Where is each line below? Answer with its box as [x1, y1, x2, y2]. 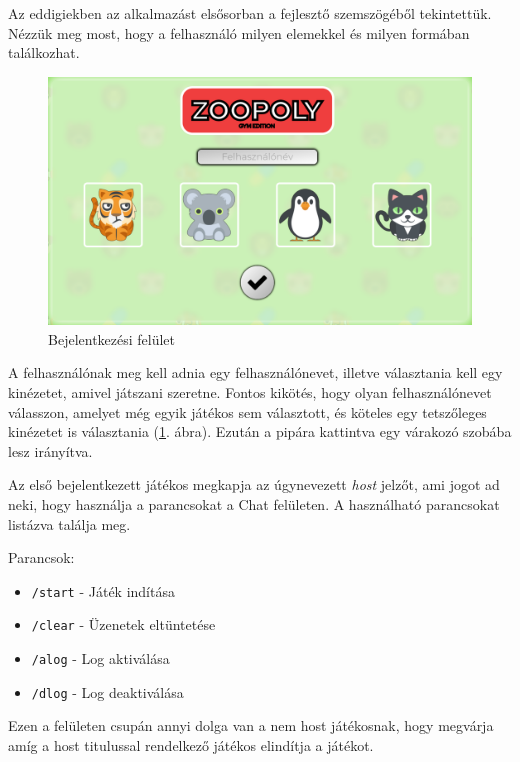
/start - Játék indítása [31, 580, 175, 601]
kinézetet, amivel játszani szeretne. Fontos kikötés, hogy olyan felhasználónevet [8, 382, 492, 402]
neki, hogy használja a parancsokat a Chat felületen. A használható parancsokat [8, 493, 500, 514]
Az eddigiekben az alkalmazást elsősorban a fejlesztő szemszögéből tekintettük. [8, 3, 492, 23]
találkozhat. [8, 42, 80, 63]
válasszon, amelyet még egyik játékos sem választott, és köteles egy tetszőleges [8, 401, 487, 422]
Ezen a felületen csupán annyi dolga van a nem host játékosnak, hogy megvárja [8, 715, 494, 736]
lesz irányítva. [8, 440, 93, 461]
